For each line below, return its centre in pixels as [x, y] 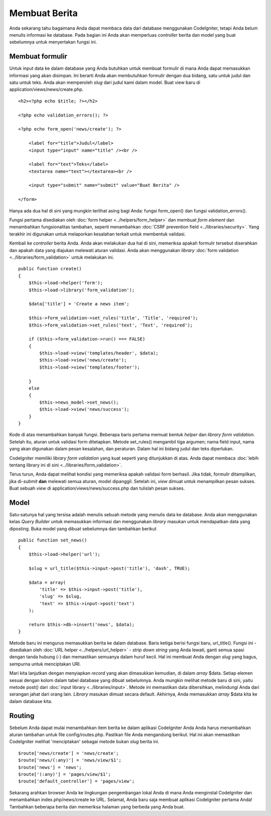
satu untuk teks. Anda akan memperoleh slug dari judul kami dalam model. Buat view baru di [105, 82]
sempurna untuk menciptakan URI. [45, 664]
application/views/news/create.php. [46, 89]
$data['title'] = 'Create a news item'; [79, 304]
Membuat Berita [43, 13]
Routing [22, 716]
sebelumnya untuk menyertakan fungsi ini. [53, 42]
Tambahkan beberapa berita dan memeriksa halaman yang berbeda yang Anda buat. [97, 806]
